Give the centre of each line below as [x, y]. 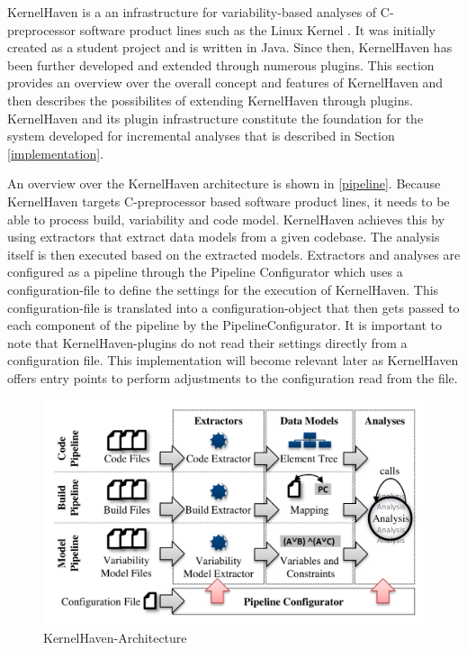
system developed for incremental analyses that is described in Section [201, 136]
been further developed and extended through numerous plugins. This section [221, 64]
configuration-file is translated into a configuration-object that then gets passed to [233, 307]
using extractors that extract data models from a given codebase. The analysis [224, 237]
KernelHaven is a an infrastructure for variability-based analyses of [192, 12]
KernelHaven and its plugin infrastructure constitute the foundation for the [216, 118]
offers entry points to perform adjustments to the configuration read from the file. [233, 377]
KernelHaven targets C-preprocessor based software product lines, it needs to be [229, 201]
